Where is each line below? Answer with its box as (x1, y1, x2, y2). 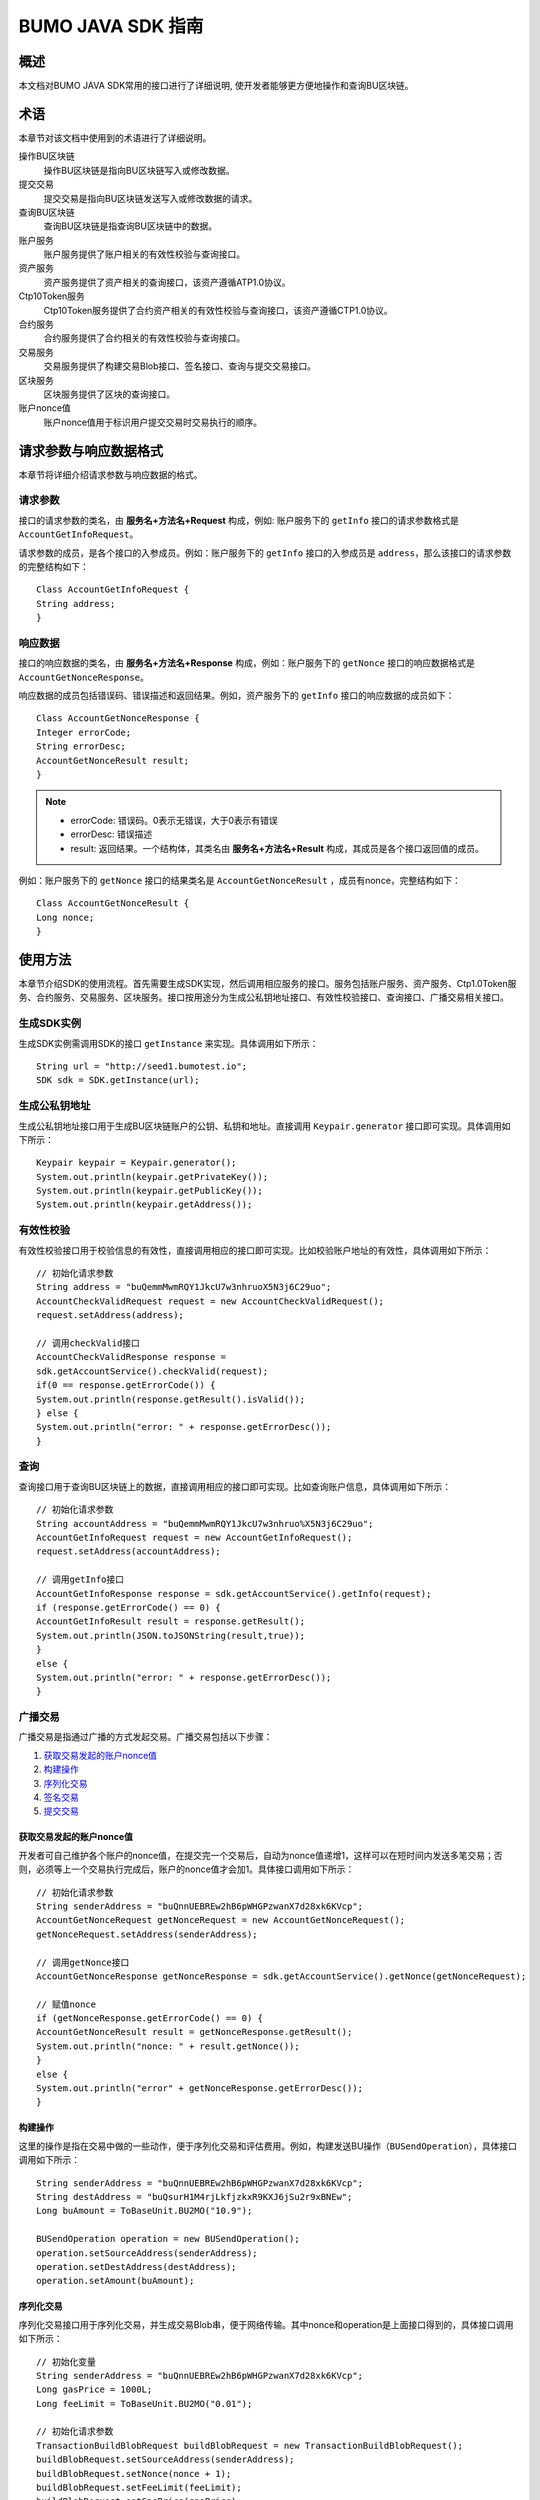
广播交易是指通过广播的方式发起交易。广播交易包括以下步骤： (18, 1731, 273, 1743)
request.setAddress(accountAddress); (36, 1546, 222, 1557)
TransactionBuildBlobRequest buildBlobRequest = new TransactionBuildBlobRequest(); (36, 2440, 464, 2451)
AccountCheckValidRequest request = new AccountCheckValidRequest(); (36, 1295, 385, 1307)
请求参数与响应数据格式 (18, 442, 164, 459)
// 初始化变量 (36, 2356, 97, 2367)
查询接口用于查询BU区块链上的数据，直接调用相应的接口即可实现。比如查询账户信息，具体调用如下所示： (18, 1480, 452, 1492)
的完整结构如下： (18, 561, 89, 572)
